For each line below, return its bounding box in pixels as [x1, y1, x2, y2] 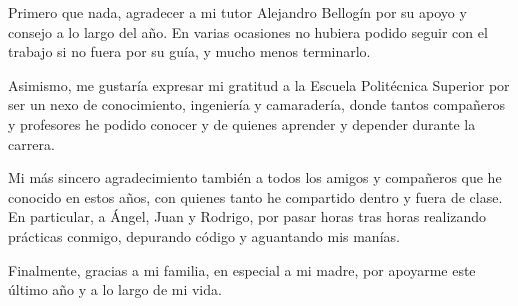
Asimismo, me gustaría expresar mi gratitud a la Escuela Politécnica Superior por [8, 74, 510, 95]
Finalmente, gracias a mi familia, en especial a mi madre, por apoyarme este [8, 259, 476, 280]
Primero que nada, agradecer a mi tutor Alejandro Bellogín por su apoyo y [8, 2, 467, 22]
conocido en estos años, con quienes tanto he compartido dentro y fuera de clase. [8, 186, 503, 207]
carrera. [8, 133, 55, 154]
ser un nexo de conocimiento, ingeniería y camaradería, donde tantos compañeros [8, 94, 506, 115]
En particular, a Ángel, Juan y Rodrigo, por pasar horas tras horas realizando [8, 206, 487, 227]
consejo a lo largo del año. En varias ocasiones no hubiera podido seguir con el [8, 21, 488, 42]
